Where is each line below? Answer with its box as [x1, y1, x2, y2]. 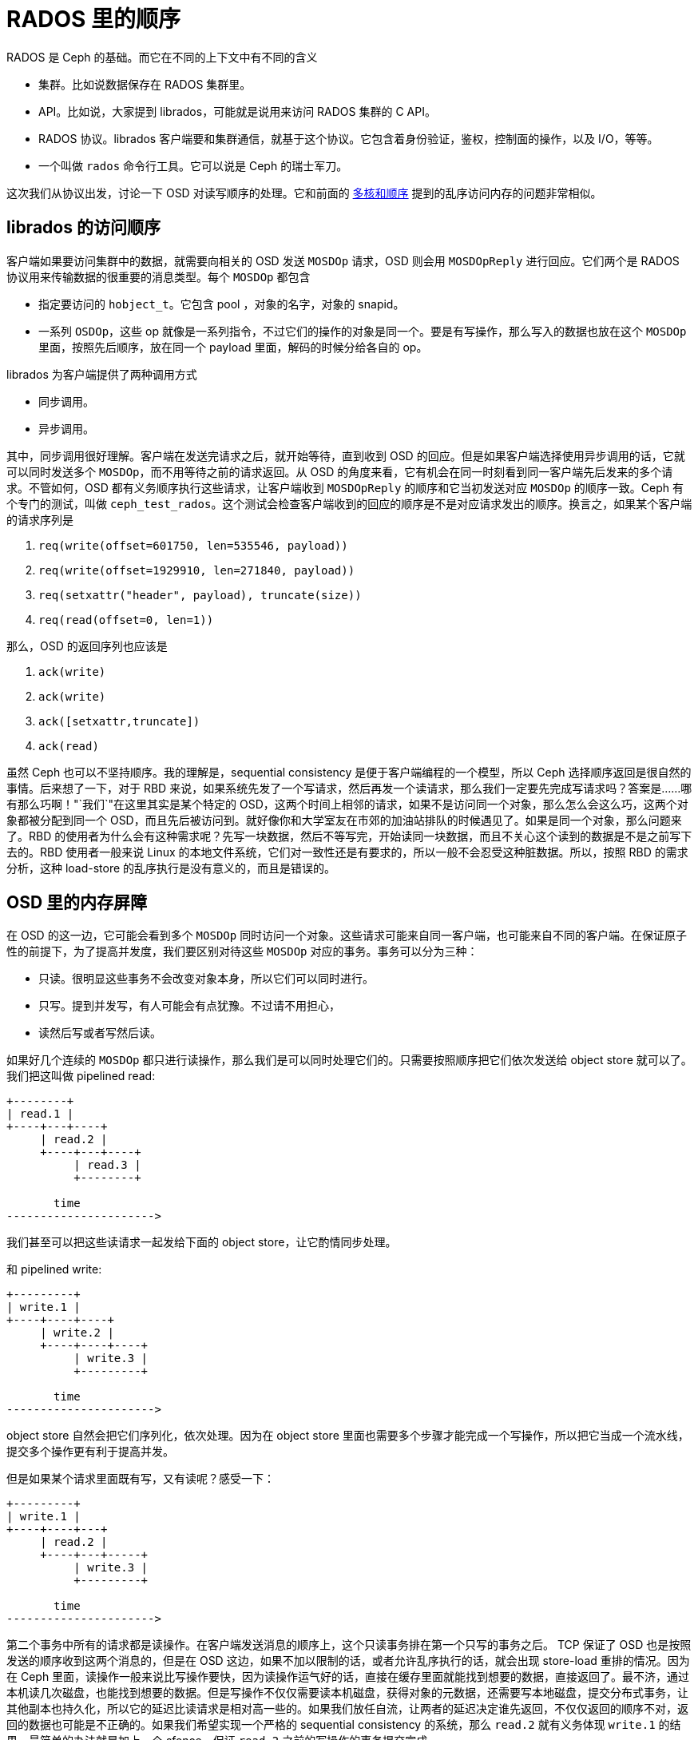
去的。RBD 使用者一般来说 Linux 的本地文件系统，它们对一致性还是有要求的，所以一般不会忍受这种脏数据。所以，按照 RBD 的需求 [6, 844, 688, 859]
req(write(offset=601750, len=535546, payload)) [38, 538, 348, 552]
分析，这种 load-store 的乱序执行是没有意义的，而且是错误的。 [6, 860, 336, 875]
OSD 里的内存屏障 [6, 892, 148, 913]
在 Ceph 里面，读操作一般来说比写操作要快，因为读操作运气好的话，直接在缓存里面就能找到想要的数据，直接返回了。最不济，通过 [6, 1670, 690, 1684]
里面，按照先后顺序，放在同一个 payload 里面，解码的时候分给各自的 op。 [38, 340, 428, 354]
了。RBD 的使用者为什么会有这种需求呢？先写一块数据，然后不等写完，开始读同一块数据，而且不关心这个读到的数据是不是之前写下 [6, 828, 692, 843]
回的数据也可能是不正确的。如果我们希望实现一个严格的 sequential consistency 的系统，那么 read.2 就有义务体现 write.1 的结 [6, 1718, 681, 1732]
